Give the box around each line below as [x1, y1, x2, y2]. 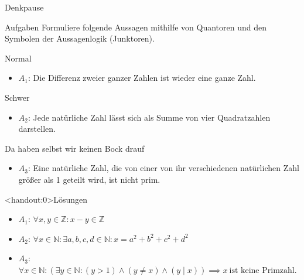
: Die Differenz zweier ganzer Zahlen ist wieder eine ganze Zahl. [28, 71, 256, 84]
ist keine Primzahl [229, 266, 295, 275]
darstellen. [18, 122, 56, 135]
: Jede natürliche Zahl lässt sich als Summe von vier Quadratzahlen [28, 111, 271, 123]
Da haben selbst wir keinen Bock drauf [5, 142, 145, 154]
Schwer [5, 91, 30, 103]
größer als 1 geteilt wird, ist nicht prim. [18, 173, 160, 185]
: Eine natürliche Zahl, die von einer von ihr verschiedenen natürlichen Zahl [28, 162, 299, 174]
